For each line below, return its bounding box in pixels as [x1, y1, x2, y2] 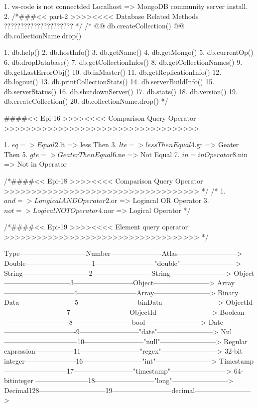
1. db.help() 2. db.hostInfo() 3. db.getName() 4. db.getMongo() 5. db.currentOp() [4, 47, 254, 57]
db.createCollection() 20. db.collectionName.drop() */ [4, 96, 168, 106]
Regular [223, 336, 248, 346]
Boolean [220, 307, 245, 317]
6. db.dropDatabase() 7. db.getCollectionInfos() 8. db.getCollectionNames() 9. [4, 56, 243, 67]
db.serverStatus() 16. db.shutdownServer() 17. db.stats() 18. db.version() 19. [4, 86, 238, 96]
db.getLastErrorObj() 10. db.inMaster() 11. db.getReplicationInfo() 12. [4, 66, 222, 77]
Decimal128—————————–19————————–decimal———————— [4, 385, 251, 395]
